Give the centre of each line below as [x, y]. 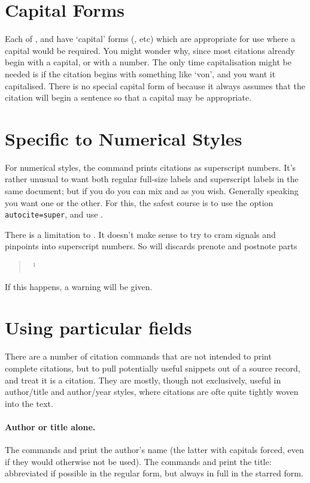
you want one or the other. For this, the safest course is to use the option [139, 202]
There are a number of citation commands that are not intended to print [138, 356]
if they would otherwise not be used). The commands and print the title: [138, 461]
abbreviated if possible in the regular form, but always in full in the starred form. [154, 473]
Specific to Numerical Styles [124, 138]
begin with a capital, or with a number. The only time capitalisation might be [148, 62]
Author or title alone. [50, 426]
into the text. [29, 403]
